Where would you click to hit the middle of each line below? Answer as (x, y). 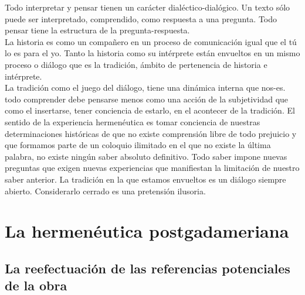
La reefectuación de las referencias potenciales (148, 268)
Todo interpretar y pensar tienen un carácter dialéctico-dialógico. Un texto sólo (148, 7)
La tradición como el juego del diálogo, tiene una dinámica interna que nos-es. (145, 88)
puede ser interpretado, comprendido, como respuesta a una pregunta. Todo (141, 18)
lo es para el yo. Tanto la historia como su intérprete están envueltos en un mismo (152, 53)
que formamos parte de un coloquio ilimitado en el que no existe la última (138, 145)
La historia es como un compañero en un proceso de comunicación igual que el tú (151, 41)
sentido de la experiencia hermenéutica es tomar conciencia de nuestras (133, 121)
